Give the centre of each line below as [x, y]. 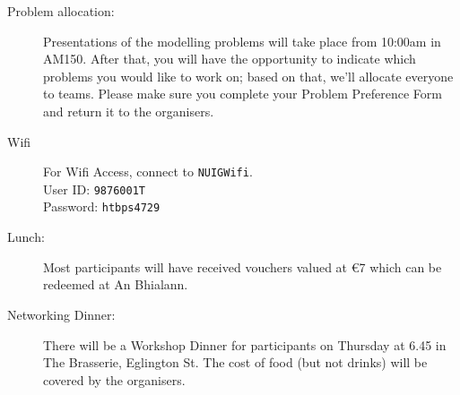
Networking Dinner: [61, 314]
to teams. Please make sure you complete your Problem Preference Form [243, 94]
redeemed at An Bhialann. [116, 284]
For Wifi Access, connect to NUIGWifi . [148, 172]
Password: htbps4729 [102, 206]
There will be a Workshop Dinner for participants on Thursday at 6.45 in [245, 344]
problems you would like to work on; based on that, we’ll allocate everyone [248, 76]
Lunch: [26, 237]
